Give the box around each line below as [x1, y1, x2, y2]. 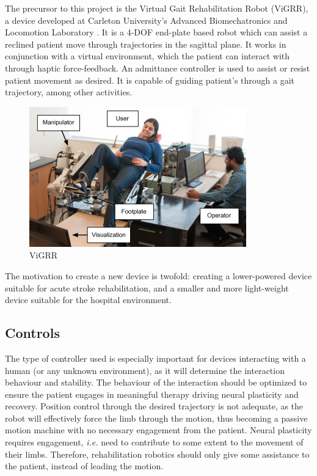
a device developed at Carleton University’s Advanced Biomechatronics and [5, 13, 288, 26]
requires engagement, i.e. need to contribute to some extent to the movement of [5, 436, 304, 449]
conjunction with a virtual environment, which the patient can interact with [5, 49, 290, 62]
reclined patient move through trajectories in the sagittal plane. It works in [5, 37, 286, 50]
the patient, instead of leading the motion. [5, 460, 164, 472]
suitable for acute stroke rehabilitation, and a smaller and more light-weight [5, 281, 289, 294]
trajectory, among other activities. [5, 86, 133, 98]
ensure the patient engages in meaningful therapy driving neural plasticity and [5, 387, 299, 400]
